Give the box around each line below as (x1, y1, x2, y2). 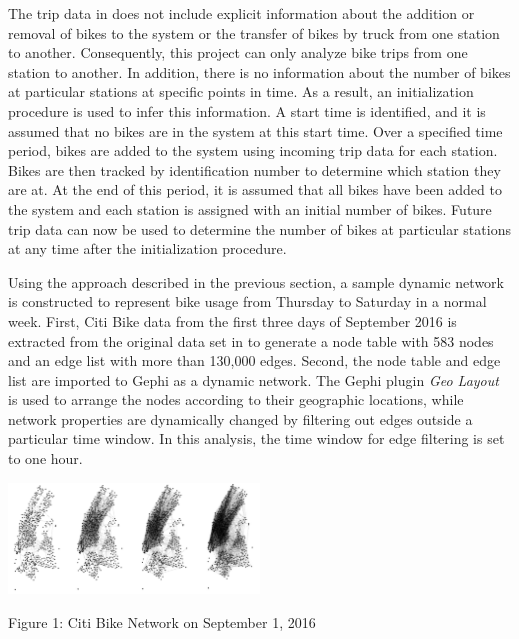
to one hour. (8, 448, 83, 469)
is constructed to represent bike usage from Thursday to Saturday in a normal (8, 291, 487, 312)
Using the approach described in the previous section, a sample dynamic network (8, 271, 504, 292)
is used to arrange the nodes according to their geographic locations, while (8, 389, 464, 410)
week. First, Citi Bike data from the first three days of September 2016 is (8, 310, 457, 331)
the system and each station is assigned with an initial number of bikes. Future (8, 198, 492, 219)
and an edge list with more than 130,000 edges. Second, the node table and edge (8, 350, 501, 371)
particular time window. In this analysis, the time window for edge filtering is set (8, 428, 505, 449)
